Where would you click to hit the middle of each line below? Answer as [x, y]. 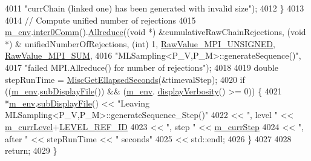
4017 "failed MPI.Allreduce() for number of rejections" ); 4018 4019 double [142, 67]
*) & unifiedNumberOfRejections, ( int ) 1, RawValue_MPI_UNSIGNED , [140, 43]
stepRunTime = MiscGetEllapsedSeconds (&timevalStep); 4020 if [125, 79]
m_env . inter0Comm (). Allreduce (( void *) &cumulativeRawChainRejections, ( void [155, 32]
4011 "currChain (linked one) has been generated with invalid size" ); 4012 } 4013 [155, 8]
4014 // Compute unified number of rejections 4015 [100, 20]
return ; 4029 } [31, 150]
